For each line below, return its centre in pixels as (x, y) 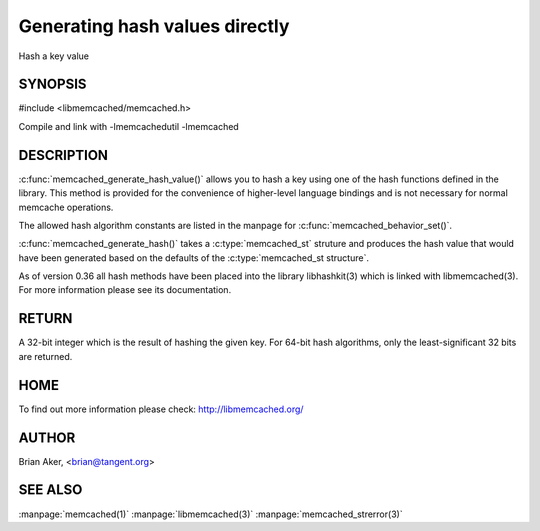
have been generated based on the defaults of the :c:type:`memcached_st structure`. (194, 257)
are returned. (45, 356)
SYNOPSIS (52, 84)
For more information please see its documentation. (125, 290)
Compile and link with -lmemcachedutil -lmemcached (128, 126)
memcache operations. (66, 207)
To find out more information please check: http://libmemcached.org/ (161, 409)
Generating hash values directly (154, 26)
